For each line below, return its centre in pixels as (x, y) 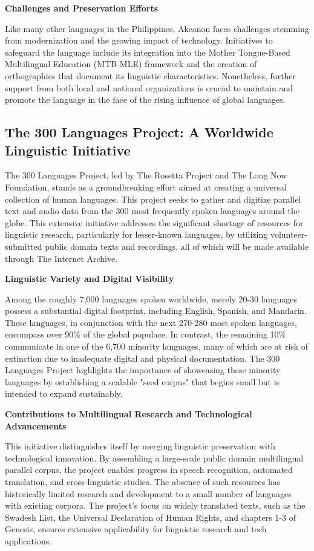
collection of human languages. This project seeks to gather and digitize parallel (153, 199)
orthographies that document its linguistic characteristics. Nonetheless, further (151, 75)
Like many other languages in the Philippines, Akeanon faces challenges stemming (157, 28)
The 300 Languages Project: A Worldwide (139, 132)
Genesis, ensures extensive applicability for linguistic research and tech (136, 529)
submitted (24, 246)
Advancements (36, 425)
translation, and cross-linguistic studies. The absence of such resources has (143, 481)
